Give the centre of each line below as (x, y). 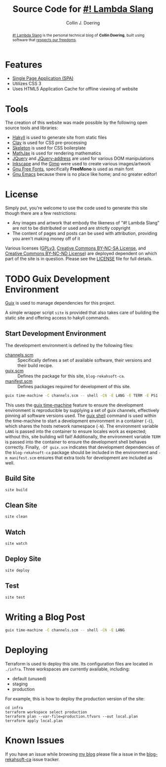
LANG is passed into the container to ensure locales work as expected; (76, 431)
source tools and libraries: (32, 128)
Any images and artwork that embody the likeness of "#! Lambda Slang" (86, 223)
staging (20, 684)
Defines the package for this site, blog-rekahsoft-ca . (71, 376)
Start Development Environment (56, 333)
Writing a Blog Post (45, 617)
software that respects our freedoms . (45, 40)
